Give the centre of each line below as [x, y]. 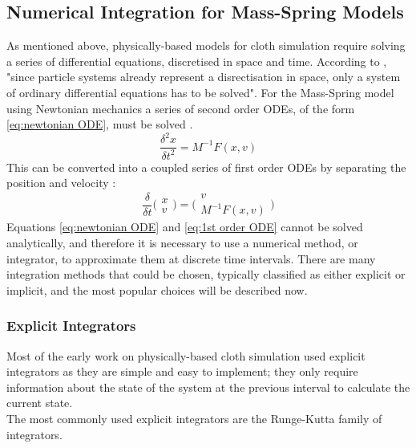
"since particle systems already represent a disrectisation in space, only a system [204, 77]
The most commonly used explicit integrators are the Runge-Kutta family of [194, 418]
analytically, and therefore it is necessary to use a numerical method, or [182, 243]
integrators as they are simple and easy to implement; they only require [182, 371]
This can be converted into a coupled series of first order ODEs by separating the [206, 167]
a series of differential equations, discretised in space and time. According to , [197, 61]
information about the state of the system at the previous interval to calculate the [208, 387]
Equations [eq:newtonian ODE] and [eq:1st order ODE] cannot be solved [185, 227]
